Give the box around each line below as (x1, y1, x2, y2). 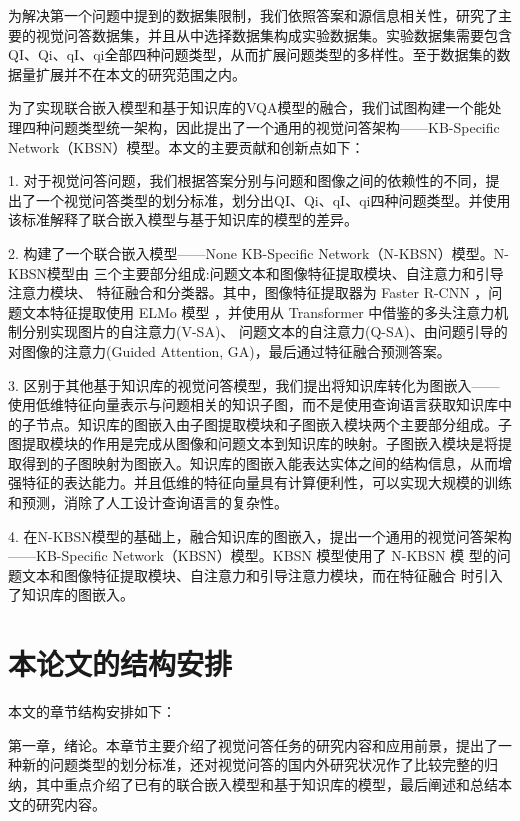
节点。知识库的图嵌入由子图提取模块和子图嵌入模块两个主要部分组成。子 (35, 413, 512, 434)
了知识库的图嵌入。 (8, 584, 134, 605)
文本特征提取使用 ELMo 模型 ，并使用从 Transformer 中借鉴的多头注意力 (21, 301, 495, 322)
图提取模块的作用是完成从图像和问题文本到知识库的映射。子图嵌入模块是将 (8, 433, 498, 454)
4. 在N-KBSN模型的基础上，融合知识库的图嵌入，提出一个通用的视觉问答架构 (8, 525, 512, 546)
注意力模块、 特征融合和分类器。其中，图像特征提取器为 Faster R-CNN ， (8, 282, 489, 303)
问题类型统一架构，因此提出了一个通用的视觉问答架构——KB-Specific (49, 116, 500, 137)
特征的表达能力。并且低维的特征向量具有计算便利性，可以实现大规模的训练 (21, 472, 512, 493)
